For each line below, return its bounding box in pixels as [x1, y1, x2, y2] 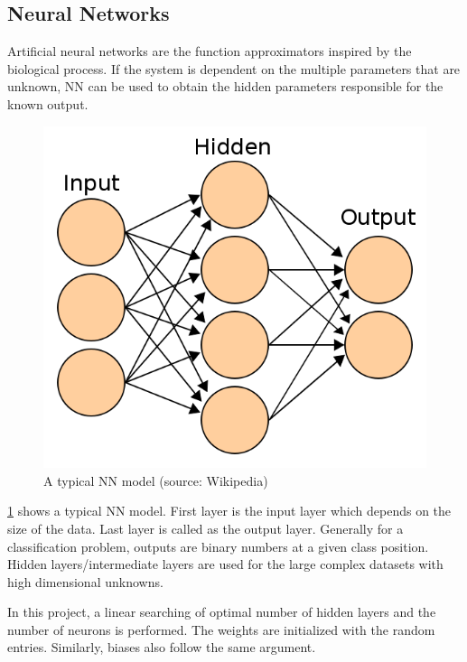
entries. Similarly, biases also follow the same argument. [7, 638, 316, 657]
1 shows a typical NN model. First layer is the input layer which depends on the [7, 501, 452, 520]
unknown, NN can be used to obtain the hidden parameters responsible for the [7, 77, 444, 96]
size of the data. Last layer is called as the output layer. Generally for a [7, 518, 404, 537]
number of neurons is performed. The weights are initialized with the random [7, 620, 435, 639]
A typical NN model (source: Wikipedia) [43, 471, 268, 490]
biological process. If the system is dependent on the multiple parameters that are [7, 59, 461, 78]
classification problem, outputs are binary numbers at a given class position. [7, 536, 429, 555]
